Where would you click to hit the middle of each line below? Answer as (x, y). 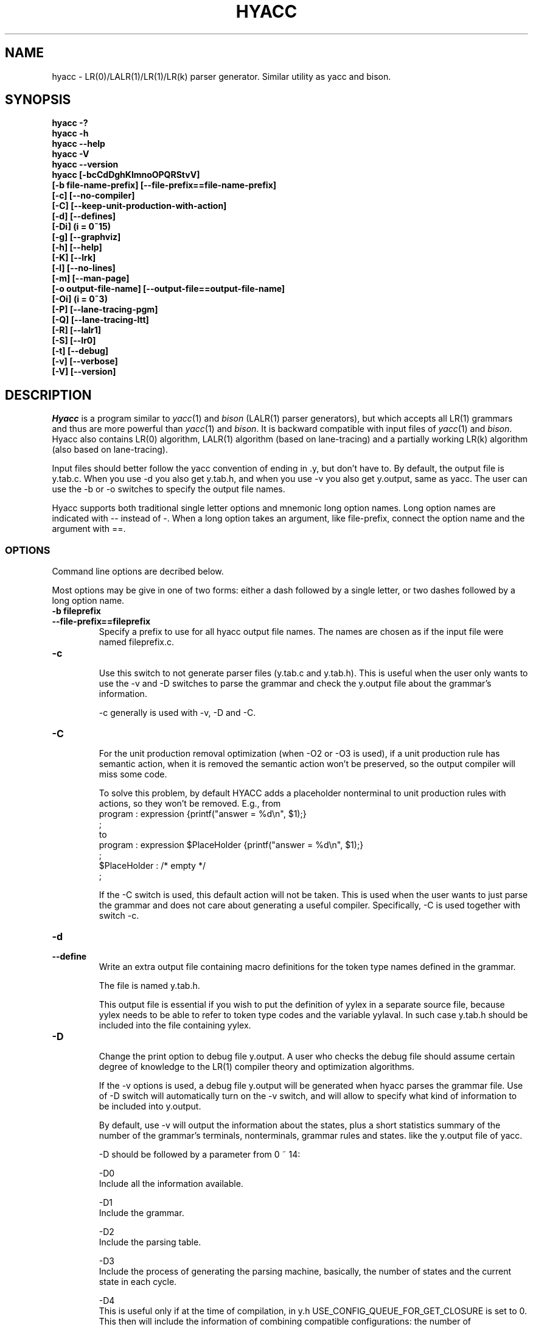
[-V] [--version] (84, 372)
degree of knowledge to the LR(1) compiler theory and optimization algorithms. (256, 1067)
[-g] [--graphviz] (86, 237)
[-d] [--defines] (84, 216)
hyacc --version (85, 165)
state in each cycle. (138, 1282)
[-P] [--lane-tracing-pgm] (105, 310)
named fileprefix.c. (137, 642)
